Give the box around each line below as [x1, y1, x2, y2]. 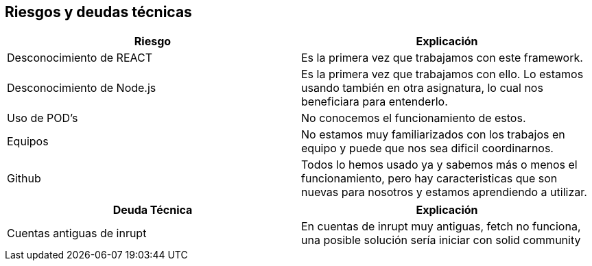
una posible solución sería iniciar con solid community [301, 233, 581, 247]
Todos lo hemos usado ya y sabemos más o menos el [301, 158, 578, 172]
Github [7, 171, 41, 186]
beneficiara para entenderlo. [301, 95, 448, 109]
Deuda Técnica [113, 203, 193, 217]
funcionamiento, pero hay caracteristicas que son [301, 171, 558, 186]
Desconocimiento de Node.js [7, 81, 156, 95]
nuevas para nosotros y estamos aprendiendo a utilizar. [301, 185, 587, 199]
